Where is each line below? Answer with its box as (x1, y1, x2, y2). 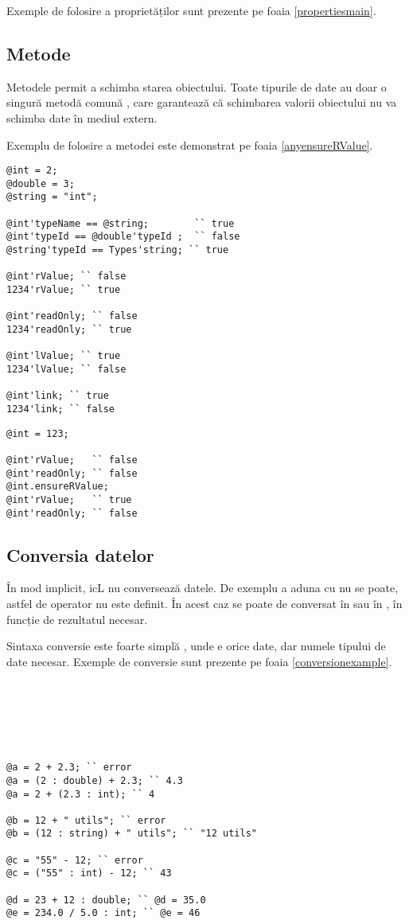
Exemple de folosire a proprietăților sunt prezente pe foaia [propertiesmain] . (6, 2, 376, 18)
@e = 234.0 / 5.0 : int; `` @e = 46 (6, 907, 201, 919)
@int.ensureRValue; (6, 481, 109, 493)
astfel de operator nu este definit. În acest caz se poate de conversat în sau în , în (6, 595, 403, 612)
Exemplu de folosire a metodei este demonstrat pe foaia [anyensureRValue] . (6, 136, 373, 153)
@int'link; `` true (6, 390, 109, 402)
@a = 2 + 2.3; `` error (6, 762, 132, 774)
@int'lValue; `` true (6, 350, 121, 362)
